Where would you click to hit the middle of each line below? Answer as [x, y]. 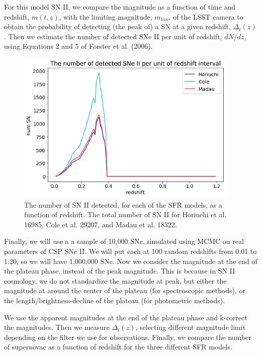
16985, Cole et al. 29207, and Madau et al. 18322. [101, 224]
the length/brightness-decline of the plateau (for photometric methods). [115, 300]
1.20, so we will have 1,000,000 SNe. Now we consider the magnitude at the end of [131, 261]
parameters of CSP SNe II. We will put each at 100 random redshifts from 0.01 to [130, 251]
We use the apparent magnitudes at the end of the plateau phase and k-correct [126, 317]
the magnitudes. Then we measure [57, 327]
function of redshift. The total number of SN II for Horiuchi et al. [125, 214]
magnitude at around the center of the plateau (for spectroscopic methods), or [125, 290]
